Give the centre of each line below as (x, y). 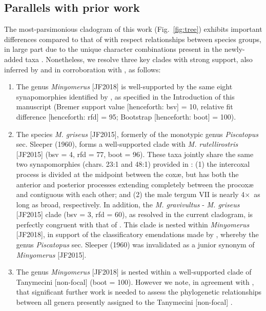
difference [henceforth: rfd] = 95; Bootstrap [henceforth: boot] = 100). (126, 116)
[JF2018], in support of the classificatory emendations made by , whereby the (137, 234)
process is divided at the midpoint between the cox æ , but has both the (127, 174)
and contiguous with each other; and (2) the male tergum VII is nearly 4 (130, 194)
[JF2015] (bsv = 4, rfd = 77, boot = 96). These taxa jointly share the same (135, 154)
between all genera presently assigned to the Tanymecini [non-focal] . (124, 302)
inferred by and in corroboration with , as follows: (83, 69)
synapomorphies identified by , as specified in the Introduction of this (125, 96)
